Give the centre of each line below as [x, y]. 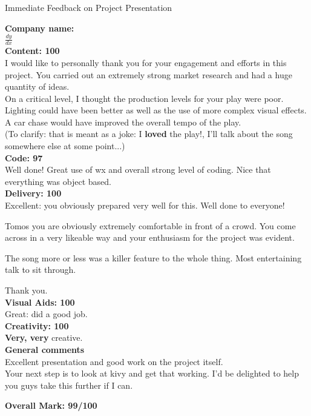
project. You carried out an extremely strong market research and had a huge [149, 74]
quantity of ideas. [37, 86]
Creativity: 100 [37, 325]
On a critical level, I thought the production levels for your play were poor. [144, 98]
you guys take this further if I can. [69, 385]
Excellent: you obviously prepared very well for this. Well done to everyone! [145, 205]
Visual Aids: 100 [40, 302]
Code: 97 [24, 157]
